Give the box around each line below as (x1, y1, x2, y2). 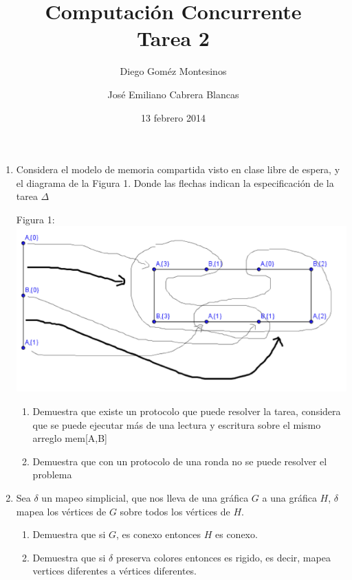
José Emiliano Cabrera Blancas (107, 87, 239, 101)
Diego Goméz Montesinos (120, 64, 227, 78)
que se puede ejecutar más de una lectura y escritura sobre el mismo (32, 417, 321, 432)
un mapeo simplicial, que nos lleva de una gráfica (41, 490, 249, 504)
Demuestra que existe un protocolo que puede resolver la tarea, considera (32, 403, 341, 418)
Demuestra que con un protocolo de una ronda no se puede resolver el (32, 454, 327, 468)
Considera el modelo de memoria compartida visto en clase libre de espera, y (16, 162, 340, 177)
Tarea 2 (137, 24, 210, 52)
